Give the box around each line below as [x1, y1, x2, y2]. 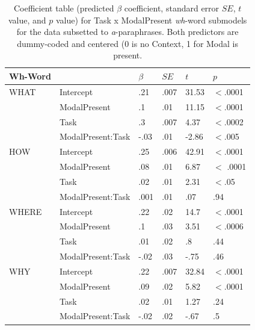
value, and [8, 13, 46, 26]
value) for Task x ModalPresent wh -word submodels [55, 13, 247, 26]
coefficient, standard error [124, 2, 220, 14]
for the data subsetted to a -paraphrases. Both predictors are [16, 25, 239, 38]
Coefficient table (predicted [13, 2, 114, 14]
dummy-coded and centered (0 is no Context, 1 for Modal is [17, 37, 239, 49]
